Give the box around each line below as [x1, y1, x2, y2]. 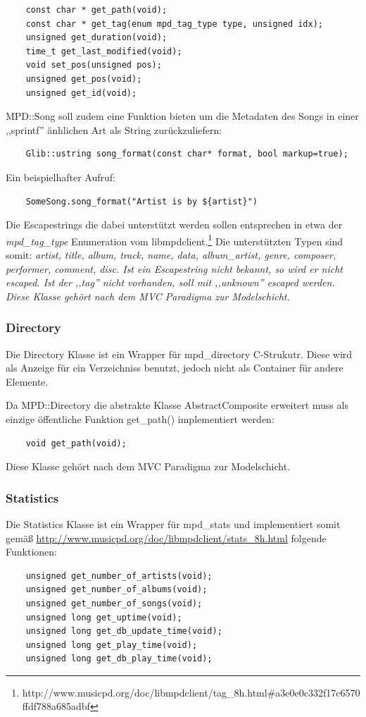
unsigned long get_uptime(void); [25, 612, 182, 623]
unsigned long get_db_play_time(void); [25, 654, 213, 664]
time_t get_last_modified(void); [25, 46, 182, 56]
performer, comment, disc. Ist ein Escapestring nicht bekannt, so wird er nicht [6, 261, 343, 276]
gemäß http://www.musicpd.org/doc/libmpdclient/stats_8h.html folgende [6, 530, 327, 545]
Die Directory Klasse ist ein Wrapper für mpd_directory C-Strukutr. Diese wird [6, 346, 353, 361]
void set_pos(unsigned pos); [25, 60, 162, 71]
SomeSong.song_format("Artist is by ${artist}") [25, 196, 258, 207]
